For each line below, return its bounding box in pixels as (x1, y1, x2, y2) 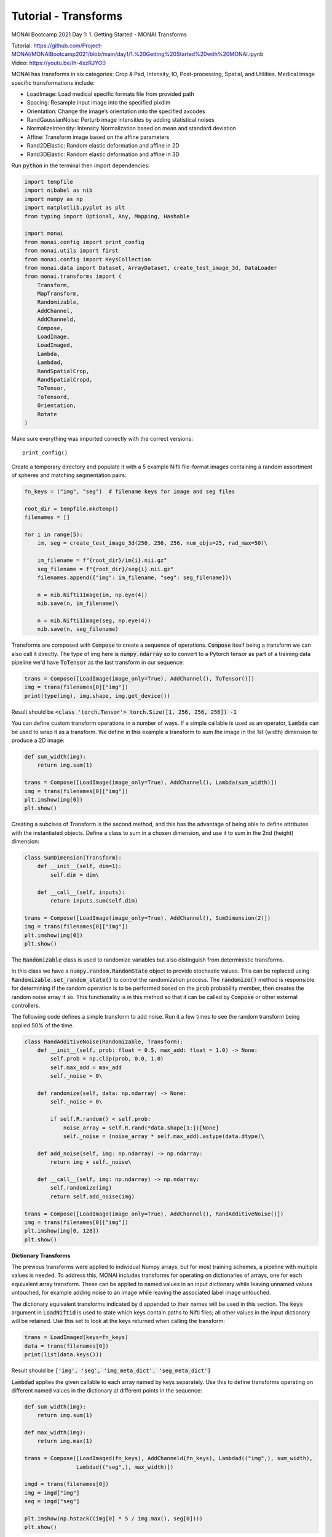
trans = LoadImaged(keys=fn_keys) (24, 1334, 128, 1341)
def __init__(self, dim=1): (37, 863, 122, 870)
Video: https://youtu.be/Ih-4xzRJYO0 (11, 59, 106, 66)
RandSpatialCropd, (37, 376, 93, 383)
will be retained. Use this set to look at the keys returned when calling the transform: (11, 1318, 226, 1325)
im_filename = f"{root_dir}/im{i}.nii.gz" (37, 557, 167, 564)
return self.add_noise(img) (50, 1193, 135, 1200)
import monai (24, 230, 64, 237)
